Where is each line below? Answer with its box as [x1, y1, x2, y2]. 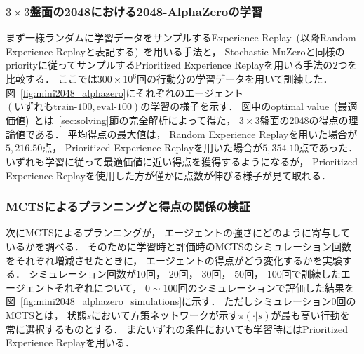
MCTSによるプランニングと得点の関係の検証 [6, 198, 250, 215]
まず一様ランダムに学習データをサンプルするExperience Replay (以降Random [6, 30, 356, 45]
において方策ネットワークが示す [91, 307, 238, 322]
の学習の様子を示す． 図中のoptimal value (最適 [140, 99, 358, 114]
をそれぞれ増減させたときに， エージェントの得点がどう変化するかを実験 [6, 252, 342, 267]
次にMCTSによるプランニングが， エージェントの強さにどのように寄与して [6, 225, 351, 240]
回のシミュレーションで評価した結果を [177, 280, 355, 294]
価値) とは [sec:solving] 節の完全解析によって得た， [6, 113, 236, 128]
